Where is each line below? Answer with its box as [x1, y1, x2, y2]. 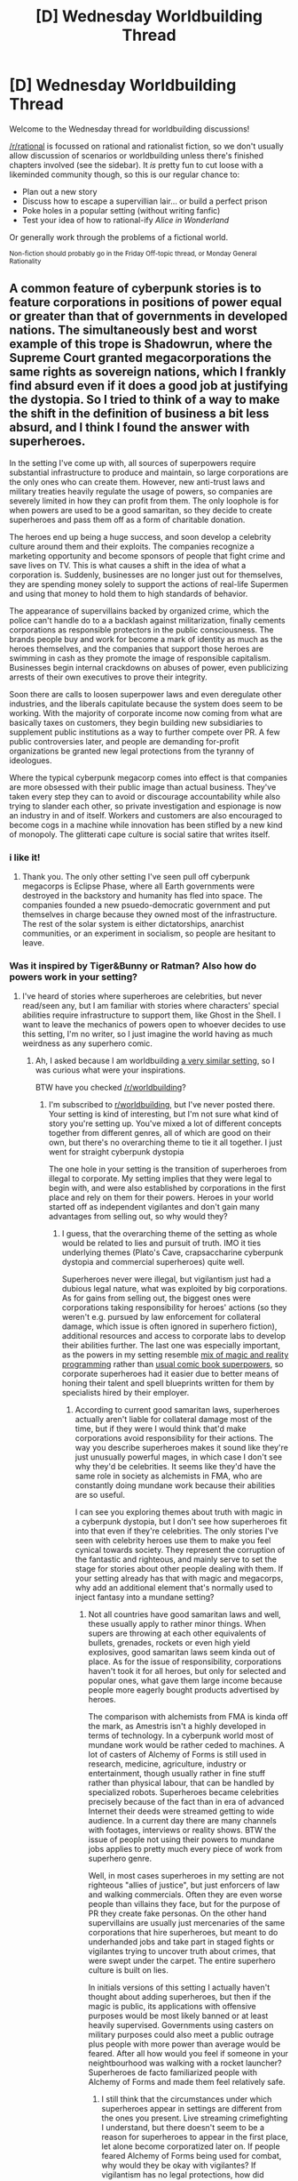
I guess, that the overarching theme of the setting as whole [61, 1228, 278, 1239]
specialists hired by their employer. [61, 1388, 190, 1398]
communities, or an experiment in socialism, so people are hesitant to [21, 928, 277, 939]
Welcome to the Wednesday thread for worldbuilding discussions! [9, 123, 250, 134]
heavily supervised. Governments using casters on [88, 2020, 274, 2031]
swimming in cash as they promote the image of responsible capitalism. [9, 652, 271, 664]
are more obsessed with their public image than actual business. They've [9, 781, 277, 793]
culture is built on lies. [88, 1965, 169, 1976]
